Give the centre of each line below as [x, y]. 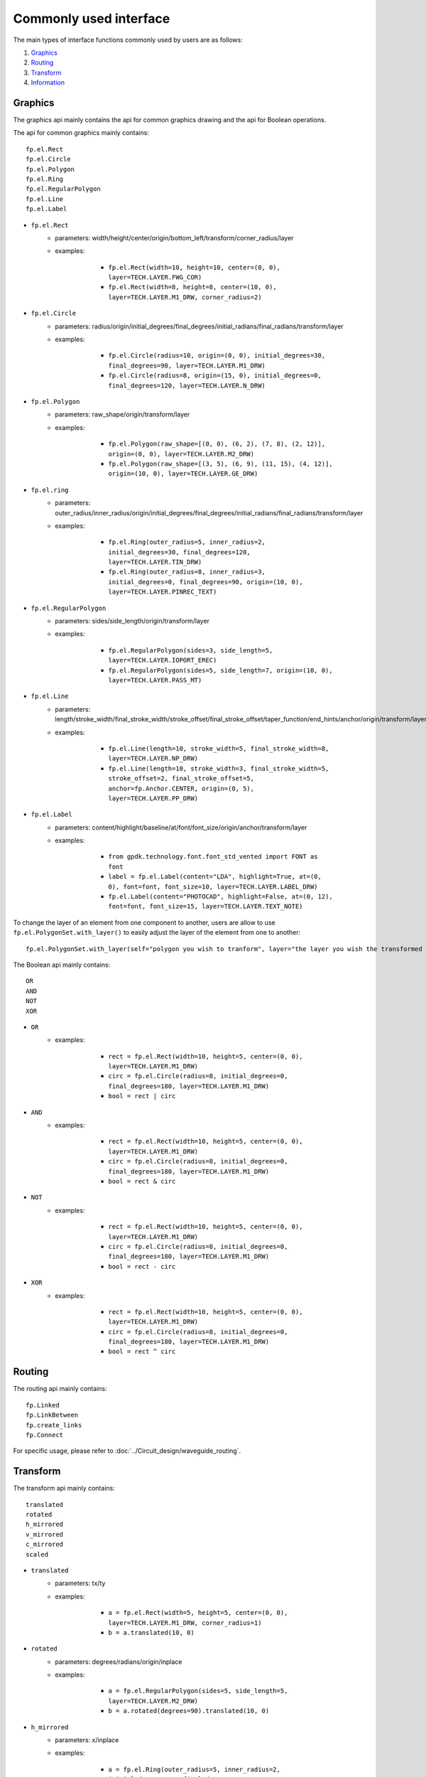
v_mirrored [45, 1534]
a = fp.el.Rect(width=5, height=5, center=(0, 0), [198, 1613]
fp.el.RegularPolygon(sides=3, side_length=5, [191, 650]
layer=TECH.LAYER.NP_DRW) [153, 758]
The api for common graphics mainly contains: [81, 133]
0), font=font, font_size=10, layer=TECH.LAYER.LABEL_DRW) [213, 886]
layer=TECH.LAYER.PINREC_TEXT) [163, 592]
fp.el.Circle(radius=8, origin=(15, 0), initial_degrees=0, [215, 376]
